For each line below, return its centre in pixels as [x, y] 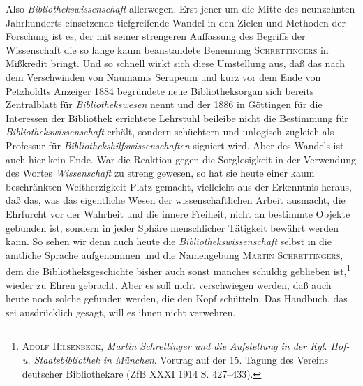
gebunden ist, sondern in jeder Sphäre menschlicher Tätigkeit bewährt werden [172, 227]
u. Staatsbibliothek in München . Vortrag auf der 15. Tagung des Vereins [175, 359]
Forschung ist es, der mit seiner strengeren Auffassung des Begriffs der [156, 36]
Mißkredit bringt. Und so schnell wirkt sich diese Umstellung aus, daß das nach [175, 63]
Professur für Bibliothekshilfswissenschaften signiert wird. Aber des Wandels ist [175, 145]
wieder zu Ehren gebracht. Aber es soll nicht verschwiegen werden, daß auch [169, 284]
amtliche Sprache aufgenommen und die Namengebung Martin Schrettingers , [175, 254]
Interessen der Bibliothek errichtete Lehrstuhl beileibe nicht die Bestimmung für [177, 118]
